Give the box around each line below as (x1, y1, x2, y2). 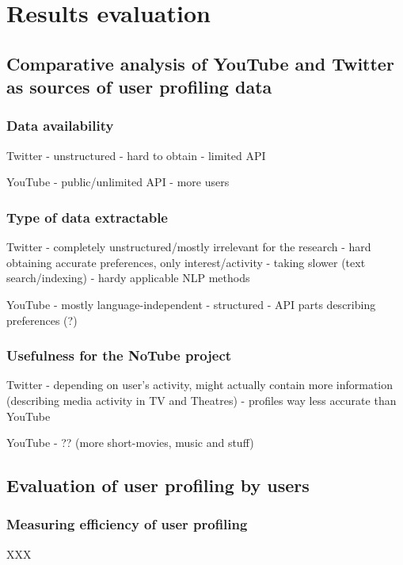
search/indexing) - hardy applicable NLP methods (6, 269, 250, 286)
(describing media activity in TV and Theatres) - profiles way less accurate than (6, 391, 397, 408)
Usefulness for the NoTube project (6, 345, 232, 365)
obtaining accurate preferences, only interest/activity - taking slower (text (6, 254, 366, 270)
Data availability (6, 116, 114, 136)
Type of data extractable (6, 207, 168, 227)
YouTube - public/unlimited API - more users (6, 174, 230, 190)
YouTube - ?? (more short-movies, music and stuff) (6, 434, 254, 451)
